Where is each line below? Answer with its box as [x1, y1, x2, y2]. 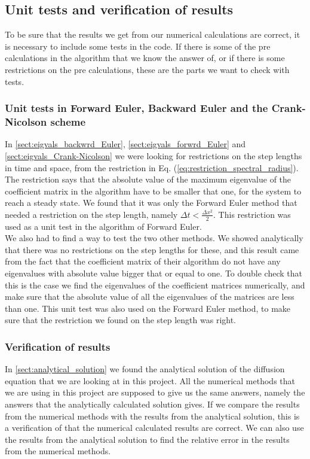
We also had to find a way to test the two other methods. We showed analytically [5, 232, 303, 244]
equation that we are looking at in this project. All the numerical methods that [5, 374, 296, 387]
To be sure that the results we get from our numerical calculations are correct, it [5, 28, 300, 41]
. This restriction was [213, 208, 291, 220]
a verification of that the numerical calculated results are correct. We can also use [5, 421, 304, 434]
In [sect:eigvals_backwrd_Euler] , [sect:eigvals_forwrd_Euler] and [5, 138, 246, 150]
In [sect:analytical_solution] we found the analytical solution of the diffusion [5, 363, 285, 375]
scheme [50, 114, 86, 129]
